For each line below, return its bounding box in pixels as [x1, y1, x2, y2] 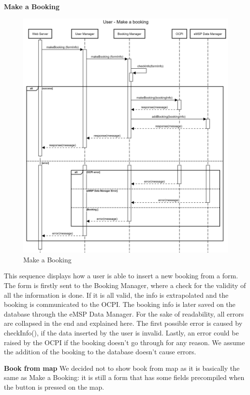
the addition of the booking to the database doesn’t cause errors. [4, 347, 196, 357]
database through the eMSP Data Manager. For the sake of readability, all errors [4, 308, 244, 319]
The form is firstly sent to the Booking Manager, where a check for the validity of [4, 280, 246, 290]
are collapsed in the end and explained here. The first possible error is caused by [4, 318, 243, 328]
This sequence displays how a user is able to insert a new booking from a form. [4, 271, 238, 281]
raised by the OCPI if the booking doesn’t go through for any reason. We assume [4, 337, 245, 347]
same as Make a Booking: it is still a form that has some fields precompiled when [4, 372, 245, 382]
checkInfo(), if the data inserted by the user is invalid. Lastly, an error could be [4, 327, 239, 337]
